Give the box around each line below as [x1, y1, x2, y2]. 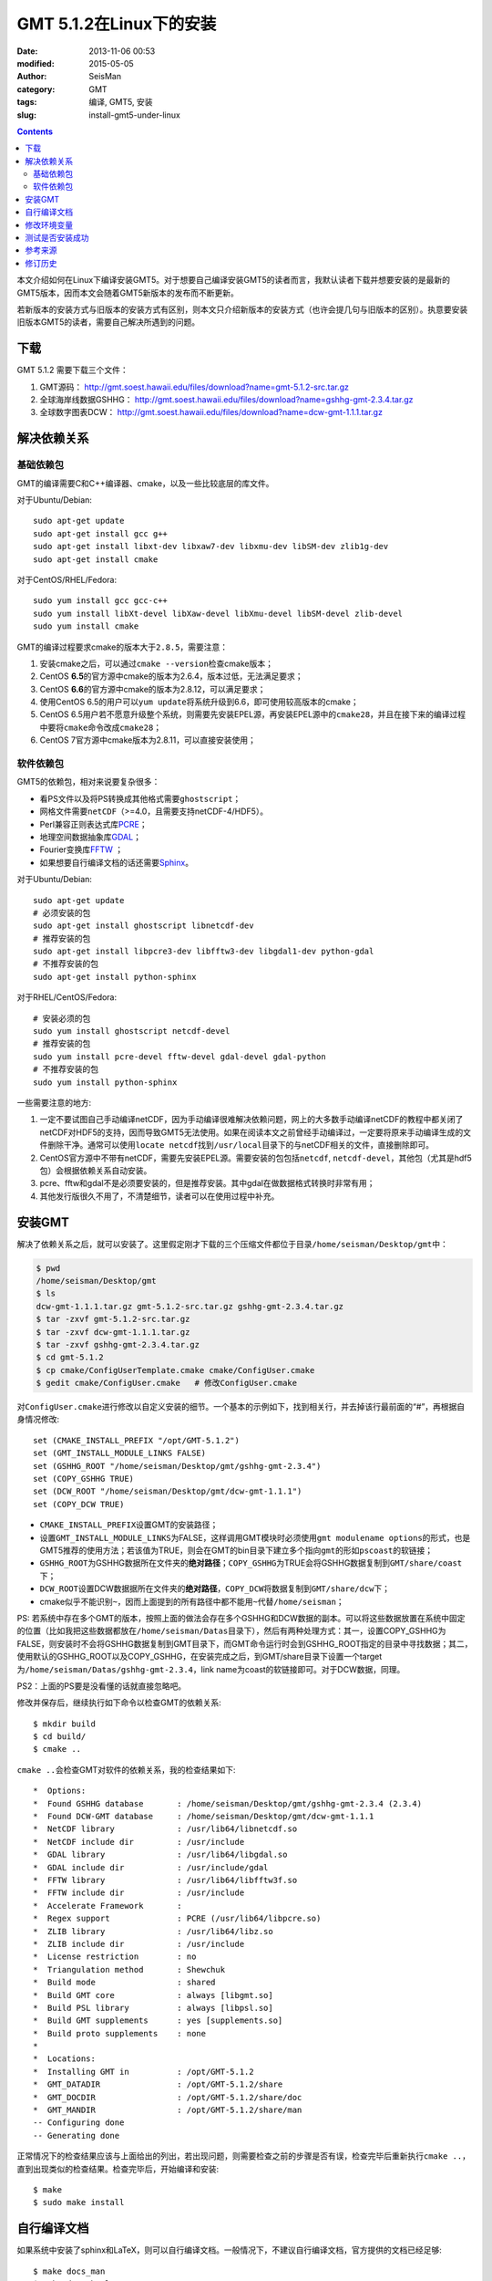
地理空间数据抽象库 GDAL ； [39, 831, 141, 842]
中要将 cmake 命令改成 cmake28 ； [39, 722, 162, 733]
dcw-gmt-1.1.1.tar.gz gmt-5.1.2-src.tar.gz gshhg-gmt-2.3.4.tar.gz [36, 1301, 344, 1311]
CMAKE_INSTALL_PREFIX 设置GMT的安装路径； [39, 1519, 219, 1530]
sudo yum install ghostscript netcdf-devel [33, 1026, 231, 1036]
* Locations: [33, 2054, 96, 2064]
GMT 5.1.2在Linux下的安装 [16, 14, 217, 34]
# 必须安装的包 [33, 908, 91, 918]
